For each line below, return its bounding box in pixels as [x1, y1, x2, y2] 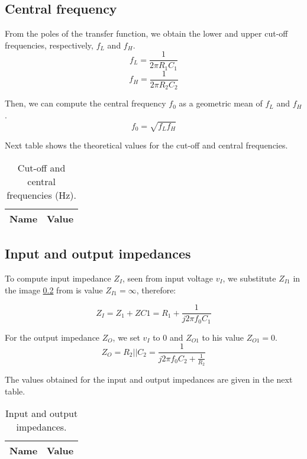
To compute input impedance [5, 271, 111, 284]
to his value [202, 331, 244, 343]
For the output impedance [5, 331, 100, 343]
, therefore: [136, 283, 176, 296]
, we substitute [222, 271, 276, 284]
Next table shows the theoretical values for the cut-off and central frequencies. [5, 139, 288, 151]
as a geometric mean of [179, 97, 263, 109]
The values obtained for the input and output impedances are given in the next [5, 373, 293, 385]
